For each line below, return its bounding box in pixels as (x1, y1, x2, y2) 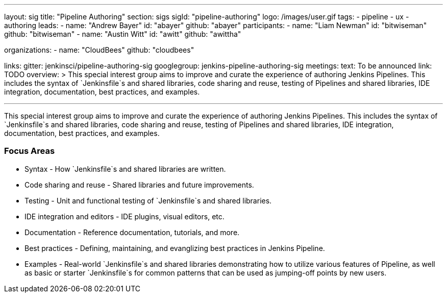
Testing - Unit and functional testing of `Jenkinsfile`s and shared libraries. (24, 196, 272, 205)
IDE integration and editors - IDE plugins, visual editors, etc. (24, 212, 225, 221)
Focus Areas (4, 146, 55, 156)
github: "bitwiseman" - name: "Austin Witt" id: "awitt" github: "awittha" (4, 30, 241, 38)
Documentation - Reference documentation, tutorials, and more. (24, 227, 240, 237)
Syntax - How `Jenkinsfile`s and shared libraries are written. (24, 164, 226, 173)
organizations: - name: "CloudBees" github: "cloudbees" (4, 45, 194, 54)
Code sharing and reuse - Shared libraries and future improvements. (24, 180, 254, 189)
